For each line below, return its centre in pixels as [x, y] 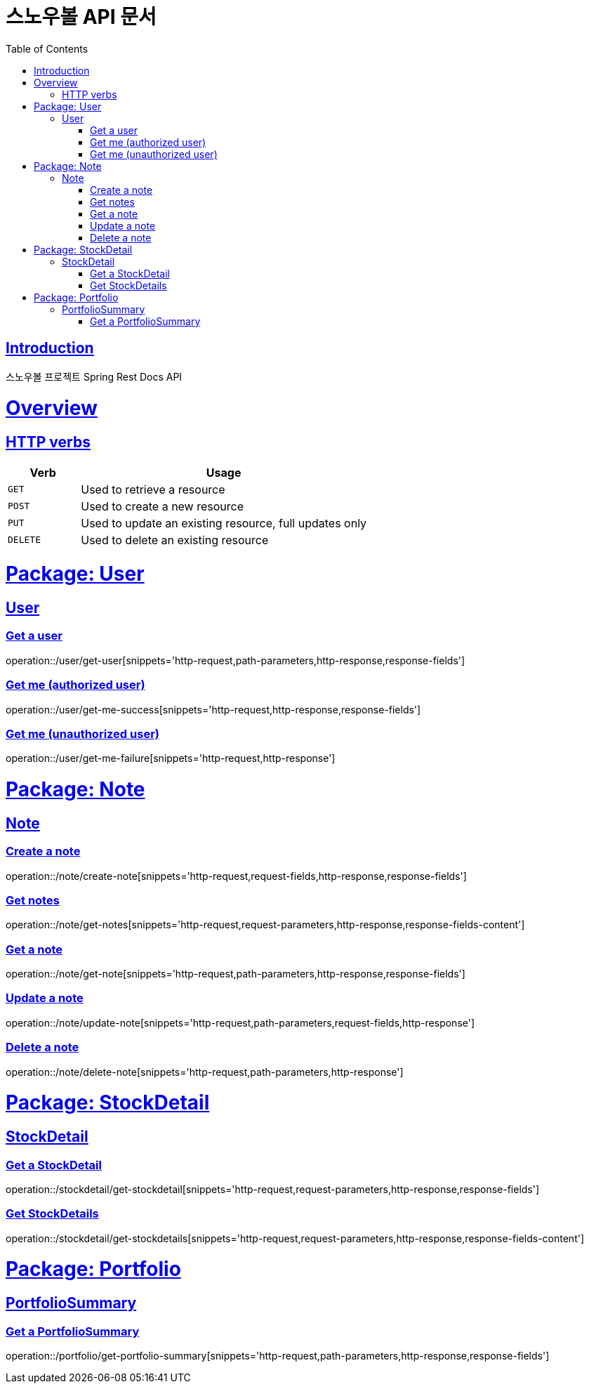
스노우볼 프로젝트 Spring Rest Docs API [94, 376]
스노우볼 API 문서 [81, 17]
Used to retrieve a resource [153, 489]
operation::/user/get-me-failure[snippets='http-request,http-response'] [171, 758]
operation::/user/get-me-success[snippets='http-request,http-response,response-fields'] [213, 709]
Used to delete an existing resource [175, 540]
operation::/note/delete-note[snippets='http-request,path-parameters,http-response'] [205, 1072]
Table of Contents [47, 48]
